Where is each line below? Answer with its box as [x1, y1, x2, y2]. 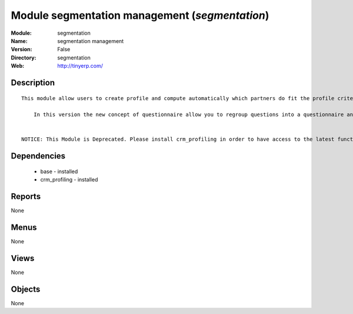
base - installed [40, 168, 78, 175]
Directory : [11, 54, 36, 61]
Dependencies [11, 151, 66, 161]
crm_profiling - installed [40, 176, 98, 183]
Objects [11, 284, 41, 294]
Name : [11, 37, 28, 44]
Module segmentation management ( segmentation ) [11, 9, 269, 22]
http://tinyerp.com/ [57, 62, 103, 70]
